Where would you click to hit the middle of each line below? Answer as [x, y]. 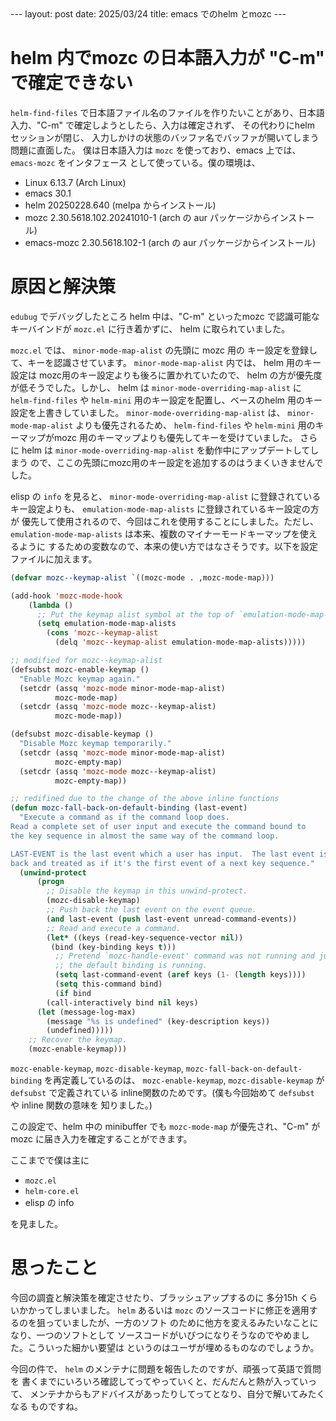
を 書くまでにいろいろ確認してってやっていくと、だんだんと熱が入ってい [159, 1381]
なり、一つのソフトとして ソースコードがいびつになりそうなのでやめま [156, 1335]
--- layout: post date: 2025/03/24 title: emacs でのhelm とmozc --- [148, 14]
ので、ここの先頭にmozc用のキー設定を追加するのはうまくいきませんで [176, 462]
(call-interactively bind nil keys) [122, 1002]
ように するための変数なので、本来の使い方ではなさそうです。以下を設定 [168, 546]
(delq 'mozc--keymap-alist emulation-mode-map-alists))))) [180, 642]
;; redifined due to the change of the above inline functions [145, 799]
